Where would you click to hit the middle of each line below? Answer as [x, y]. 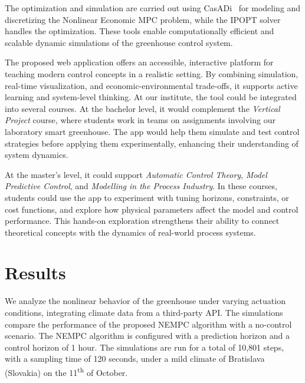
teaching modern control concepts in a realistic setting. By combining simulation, [152, 73]
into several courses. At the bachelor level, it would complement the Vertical [142, 108]
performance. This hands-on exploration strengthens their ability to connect [142, 221]
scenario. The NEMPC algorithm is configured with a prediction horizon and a [147, 336]
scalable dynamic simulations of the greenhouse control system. [119, 42]
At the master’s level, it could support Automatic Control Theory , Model [136, 174]
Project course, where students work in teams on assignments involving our [140, 120]
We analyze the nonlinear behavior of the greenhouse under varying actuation [145, 301]
